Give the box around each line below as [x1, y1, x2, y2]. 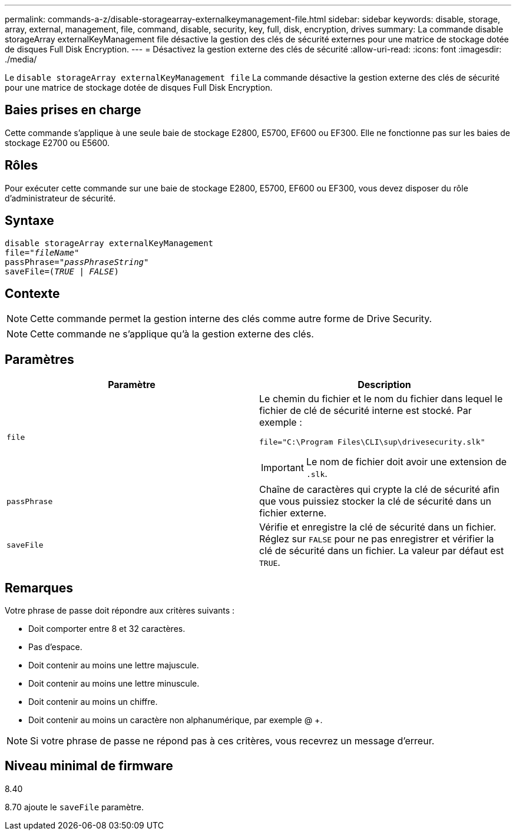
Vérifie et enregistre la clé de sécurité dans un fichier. [259, 521, 497, 534]
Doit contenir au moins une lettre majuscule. [28, 660, 199, 671]
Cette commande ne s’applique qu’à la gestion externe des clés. [30, 328, 314, 340]
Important [261, 462, 304, 474]
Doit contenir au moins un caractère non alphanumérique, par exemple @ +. [28, 715, 323, 725]
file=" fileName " [5, 247, 80, 257]
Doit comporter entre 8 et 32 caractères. [28, 624, 186, 634]
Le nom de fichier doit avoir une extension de [306, 456, 507, 468]
